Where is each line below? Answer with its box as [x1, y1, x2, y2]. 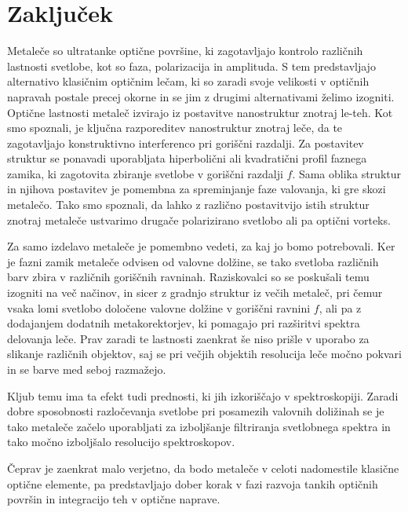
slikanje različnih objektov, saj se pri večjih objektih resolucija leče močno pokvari [7, 346, 402, 362]
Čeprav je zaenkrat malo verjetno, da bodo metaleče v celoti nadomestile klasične [7, 459, 399, 476]
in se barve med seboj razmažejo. [7, 361, 166, 377]
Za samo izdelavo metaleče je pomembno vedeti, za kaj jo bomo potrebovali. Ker [7, 238, 395, 254]
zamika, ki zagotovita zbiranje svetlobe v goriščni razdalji [7, 165, 283, 181]
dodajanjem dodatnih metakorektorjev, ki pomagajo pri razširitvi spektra [7, 315, 360, 331]
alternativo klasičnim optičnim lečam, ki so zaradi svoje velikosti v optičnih [7, 73, 370, 90]
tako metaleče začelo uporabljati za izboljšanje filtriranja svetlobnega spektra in [7, 418, 391, 434]
